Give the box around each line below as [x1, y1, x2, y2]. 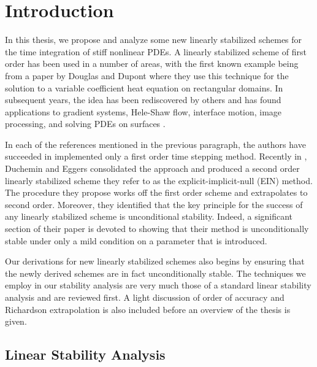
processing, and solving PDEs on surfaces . [5, 117, 166, 130]
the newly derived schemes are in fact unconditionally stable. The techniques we [5, 266, 306, 279]
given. [5, 315, 27, 328]
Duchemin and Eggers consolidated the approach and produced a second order [5, 162, 300, 175]
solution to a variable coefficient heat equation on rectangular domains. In [5, 81, 283, 94]
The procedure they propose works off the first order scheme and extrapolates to [5, 186, 308, 199]
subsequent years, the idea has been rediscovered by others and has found [5, 93, 281, 106]
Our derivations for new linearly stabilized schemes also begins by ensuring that [5, 255, 305, 268]
